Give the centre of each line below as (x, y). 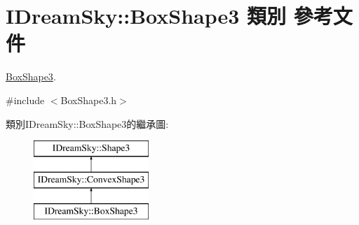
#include (25, 100)
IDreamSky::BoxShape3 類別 (146, 16)
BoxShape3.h (89, 100)
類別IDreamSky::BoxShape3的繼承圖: (87, 123)
